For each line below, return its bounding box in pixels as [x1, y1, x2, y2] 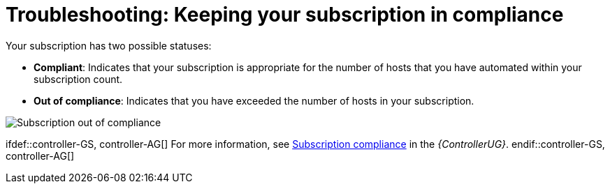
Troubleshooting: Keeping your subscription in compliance [6, 3, 564, 27]
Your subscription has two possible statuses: [6, 39, 212, 52]
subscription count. [34, 73, 123, 85]
